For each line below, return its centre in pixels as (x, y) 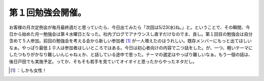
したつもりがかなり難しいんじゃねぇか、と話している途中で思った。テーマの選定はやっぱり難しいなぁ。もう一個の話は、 (131, 55)
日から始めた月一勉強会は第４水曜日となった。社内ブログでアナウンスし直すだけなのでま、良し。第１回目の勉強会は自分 (131, 34)
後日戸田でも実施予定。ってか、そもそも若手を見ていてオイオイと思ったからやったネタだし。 (103, 61)
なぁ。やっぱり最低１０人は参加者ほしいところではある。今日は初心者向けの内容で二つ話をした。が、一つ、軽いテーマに (131, 48)
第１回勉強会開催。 (48, 13)
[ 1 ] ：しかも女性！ (29, 70)
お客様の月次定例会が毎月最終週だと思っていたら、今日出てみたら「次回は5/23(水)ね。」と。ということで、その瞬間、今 (130, 27)
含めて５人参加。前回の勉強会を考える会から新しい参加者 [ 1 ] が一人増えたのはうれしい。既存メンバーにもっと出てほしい (130, 41)
